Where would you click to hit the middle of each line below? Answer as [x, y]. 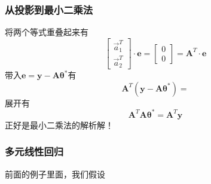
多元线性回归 [34, 151]
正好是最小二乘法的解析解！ [59, 125]
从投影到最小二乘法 [49, 9]
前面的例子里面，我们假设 [55, 174]
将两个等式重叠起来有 [47, 32]
